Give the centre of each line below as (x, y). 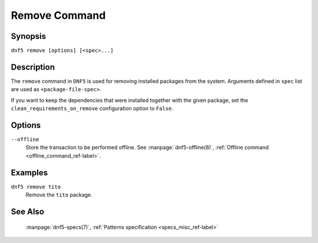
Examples (29, 173)
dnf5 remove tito (36, 187)
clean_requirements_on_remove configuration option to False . (92, 108)
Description (33, 67)
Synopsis (29, 36)
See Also (27, 212)
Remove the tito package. (59, 195)
